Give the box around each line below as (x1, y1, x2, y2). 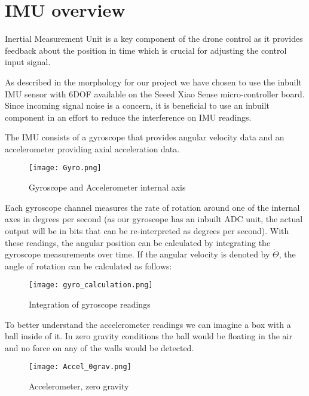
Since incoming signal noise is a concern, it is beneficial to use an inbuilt (5, 99, 270, 112)
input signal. (5, 56, 51, 68)
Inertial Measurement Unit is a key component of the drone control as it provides (5, 32, 303, 45)
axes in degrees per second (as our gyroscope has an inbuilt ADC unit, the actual (5, 213, 303, 225)
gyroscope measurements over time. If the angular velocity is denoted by (5, 248, 270, 260)
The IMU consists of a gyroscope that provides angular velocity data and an (5, 131, 284, 143)
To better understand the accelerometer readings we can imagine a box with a (5, 318, 291, 330)
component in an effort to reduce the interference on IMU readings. (5, 110, 252, 123)
